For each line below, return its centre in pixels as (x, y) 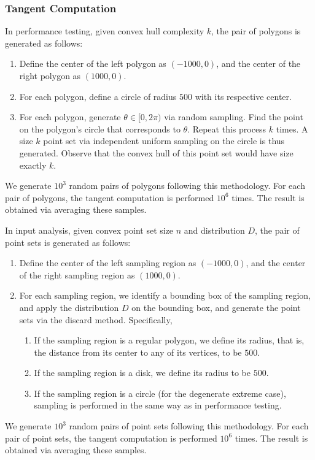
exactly (33, 165)
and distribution (214, 230)
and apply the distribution (69, 307)
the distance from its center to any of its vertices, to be (138, 352)
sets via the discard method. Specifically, (96, 319)
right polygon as (50, 75)
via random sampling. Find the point (234, 117)
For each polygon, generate (70, 117)
